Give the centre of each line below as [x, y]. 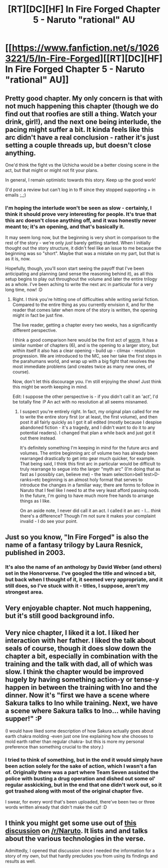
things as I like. [35, 501]
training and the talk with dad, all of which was [79, 664]
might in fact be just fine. [38, 315]
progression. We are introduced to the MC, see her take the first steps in [87, 356]
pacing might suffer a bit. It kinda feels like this [79, 129]
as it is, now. [18, 259]
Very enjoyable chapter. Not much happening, [78, 608]
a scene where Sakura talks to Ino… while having [83, 711]
